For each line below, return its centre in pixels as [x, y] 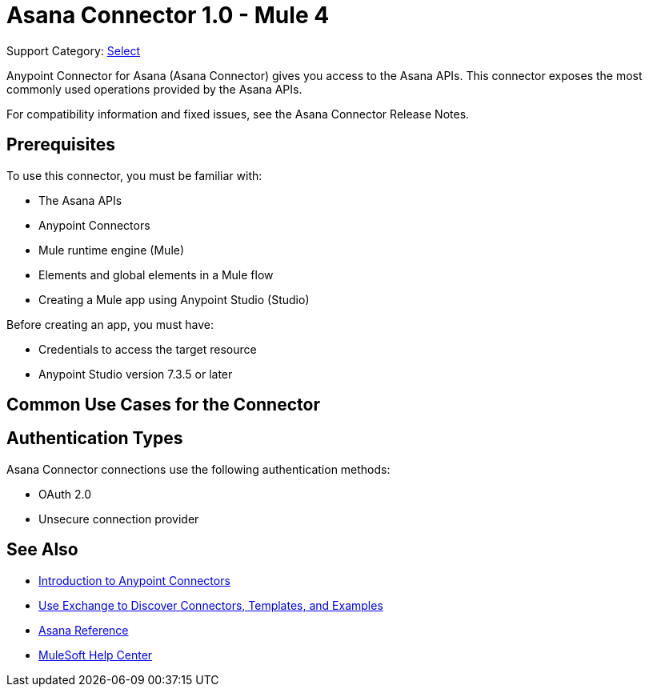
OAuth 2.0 [65, 494]
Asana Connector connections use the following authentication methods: [198, 469]
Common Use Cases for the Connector [163, 405]
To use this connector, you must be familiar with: [134, 175]
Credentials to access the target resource [148, 349]
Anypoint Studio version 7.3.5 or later [136, 374]
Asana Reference [84, 630]
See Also [42, 550]
